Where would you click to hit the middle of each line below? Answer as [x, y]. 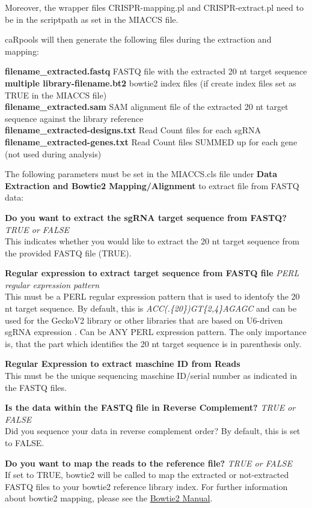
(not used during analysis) [53, 153]
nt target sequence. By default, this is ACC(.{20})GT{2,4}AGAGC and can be [151, 308]
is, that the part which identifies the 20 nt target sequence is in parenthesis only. [153, 343]
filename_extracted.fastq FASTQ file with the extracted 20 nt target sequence [156, 71]
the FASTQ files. [36, 387]
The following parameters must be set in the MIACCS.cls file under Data [141, 174]
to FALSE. [25, 443]
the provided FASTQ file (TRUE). [68, 252]
